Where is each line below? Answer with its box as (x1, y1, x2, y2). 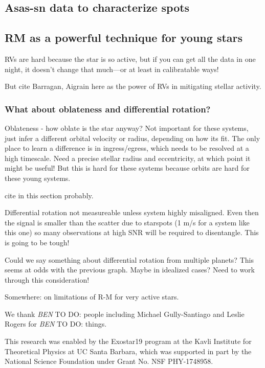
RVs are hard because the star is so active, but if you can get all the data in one (5, 53, 256, 64)
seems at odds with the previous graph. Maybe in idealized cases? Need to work (5, 264, 255, 275)
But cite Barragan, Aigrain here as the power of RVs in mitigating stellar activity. (5, 81, 261, 91)
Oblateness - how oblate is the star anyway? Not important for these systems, (5, 122, 249, 133)
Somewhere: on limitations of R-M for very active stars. (5, 291, 179, 302)
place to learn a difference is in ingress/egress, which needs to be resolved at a (5, 143, 249, 153)
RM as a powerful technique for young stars (5, 30, 243, 45)
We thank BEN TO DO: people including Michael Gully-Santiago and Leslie (5, 308, 245, 319)
